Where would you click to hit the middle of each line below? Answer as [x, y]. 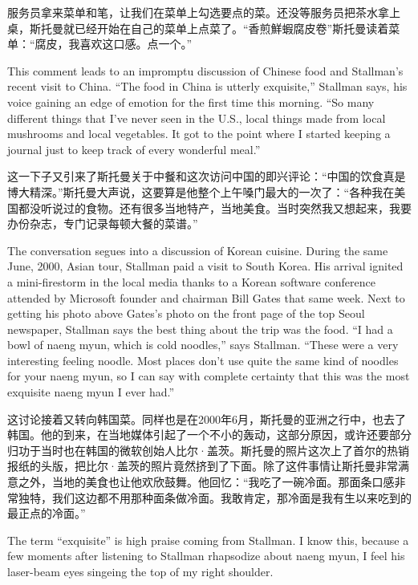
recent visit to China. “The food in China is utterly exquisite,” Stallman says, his [207, 86]
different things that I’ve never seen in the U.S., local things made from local [197, 118]
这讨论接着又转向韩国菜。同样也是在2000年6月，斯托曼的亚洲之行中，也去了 [207, 418]
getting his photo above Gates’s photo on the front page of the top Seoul [186, 313]
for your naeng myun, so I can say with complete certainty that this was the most [209, 376]
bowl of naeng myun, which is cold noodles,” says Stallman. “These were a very [203, 345]
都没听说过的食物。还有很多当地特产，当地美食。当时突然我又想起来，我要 [215, 207]
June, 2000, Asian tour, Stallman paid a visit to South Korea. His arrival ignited [205, 266]
